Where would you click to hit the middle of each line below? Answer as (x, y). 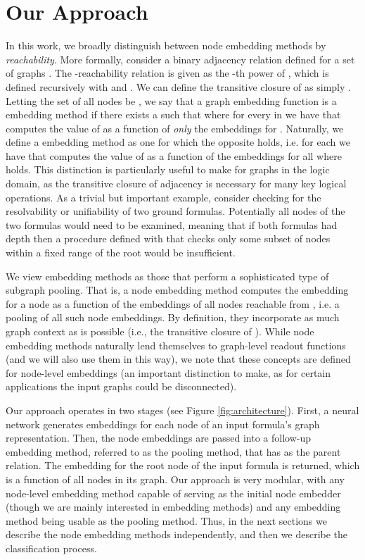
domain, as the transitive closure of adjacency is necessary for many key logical (176, 183)
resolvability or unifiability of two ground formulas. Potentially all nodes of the (175, 211)
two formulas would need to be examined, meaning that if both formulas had (172, 224)
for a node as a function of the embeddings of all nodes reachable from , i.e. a (173, 303)
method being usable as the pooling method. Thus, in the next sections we (166, 520)
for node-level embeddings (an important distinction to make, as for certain (168, 372)
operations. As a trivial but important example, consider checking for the (164, 197)
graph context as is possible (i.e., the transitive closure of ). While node (160, 331)
